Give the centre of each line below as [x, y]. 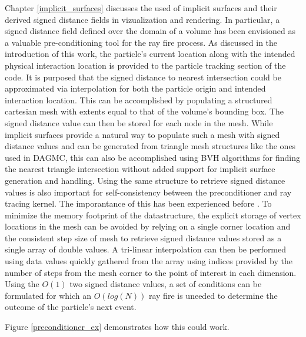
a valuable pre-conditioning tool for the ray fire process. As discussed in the [141, 42]
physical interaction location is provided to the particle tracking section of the [145, 65]
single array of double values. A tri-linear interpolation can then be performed [146, 249]
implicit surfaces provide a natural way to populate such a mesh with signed [142, 134]
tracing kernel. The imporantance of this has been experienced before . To [138, 203]
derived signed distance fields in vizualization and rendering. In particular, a [142, 19]
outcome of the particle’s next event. [71, 307]
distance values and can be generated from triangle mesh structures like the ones [150, 146]
